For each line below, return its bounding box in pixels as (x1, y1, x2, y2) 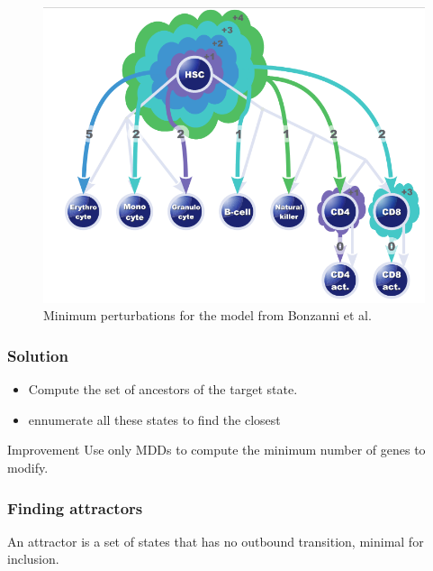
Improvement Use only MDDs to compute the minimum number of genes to (7, 440, 426, 459)
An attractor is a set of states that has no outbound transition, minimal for (7, 531, 424, 550)
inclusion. (7, 549, 59, 568)
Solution (7, 344, 68, 366)
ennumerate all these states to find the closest (28, 410, 281, 428)
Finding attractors (7, 496, 143, 519)
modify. (7, 458, 49, 477)
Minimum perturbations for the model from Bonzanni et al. (43, 306, 372, 325)
